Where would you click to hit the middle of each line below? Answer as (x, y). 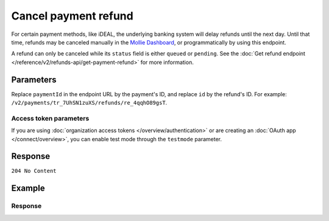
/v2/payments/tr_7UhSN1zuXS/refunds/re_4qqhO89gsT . (89, 103)
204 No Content (34, 171)
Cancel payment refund (72, 16)
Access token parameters (50, 118)
